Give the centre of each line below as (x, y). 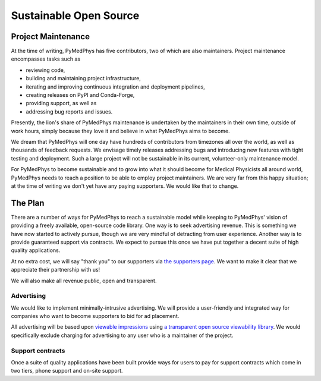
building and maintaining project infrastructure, (83, 78)
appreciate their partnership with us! (56, 270)
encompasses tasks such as (45, 59)
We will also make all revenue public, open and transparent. (84, 281)
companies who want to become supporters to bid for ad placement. (95, 316)
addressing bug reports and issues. (69, 111)
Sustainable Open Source (75, 15)
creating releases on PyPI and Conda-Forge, (80, 95)
